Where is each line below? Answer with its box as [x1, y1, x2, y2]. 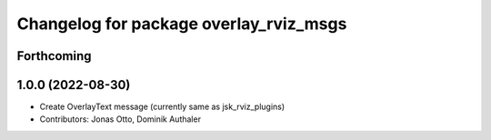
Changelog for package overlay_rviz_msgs [16, 14, 347, 34]
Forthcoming [16, 48, 92, 64]
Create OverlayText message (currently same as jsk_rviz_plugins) [39, 101, 286, 113]
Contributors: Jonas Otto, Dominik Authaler [39, 114, 202, 125]
